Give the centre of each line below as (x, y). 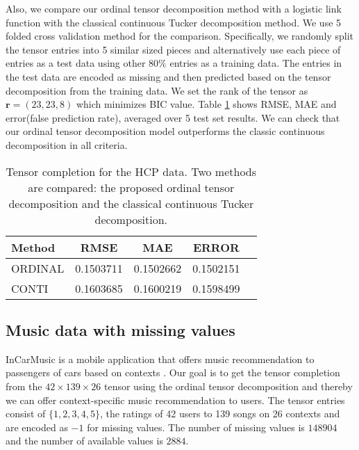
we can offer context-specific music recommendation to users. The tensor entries (175, 400)
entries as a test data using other (76, 63)
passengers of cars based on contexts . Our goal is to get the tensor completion (173, 372)
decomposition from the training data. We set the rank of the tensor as (157, 90)
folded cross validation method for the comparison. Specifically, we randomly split (180, 36)
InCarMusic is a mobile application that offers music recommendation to (160, 359)
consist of (26, 413)
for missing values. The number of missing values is (196, 427)
